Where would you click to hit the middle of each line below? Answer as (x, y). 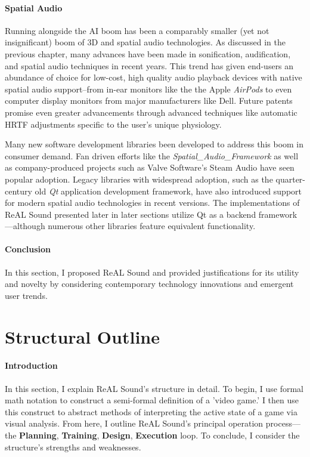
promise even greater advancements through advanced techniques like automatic (151, 112)
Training (79, 435)
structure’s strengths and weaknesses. (73, 447)
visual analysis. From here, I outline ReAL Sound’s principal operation (134, 423)
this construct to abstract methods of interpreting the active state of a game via (151, 411)
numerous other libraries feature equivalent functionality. (152, 226)
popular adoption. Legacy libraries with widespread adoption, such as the (139, 179)
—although (25, 226)
